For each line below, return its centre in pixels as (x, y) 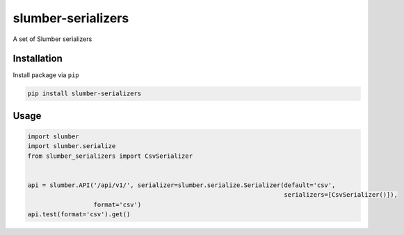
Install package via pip (46, 75)
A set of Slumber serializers (52, 39)
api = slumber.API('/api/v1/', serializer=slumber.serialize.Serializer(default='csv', (181, 185)
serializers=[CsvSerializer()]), (341, 195)
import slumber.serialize (72, 146)
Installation (38, 59)
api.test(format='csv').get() (79, 214)
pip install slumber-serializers (84, 94)
